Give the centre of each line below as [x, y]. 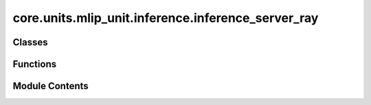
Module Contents [50, 86]
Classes [30, 42]
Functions [35, 64]
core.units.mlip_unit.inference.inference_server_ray [166, 18]
